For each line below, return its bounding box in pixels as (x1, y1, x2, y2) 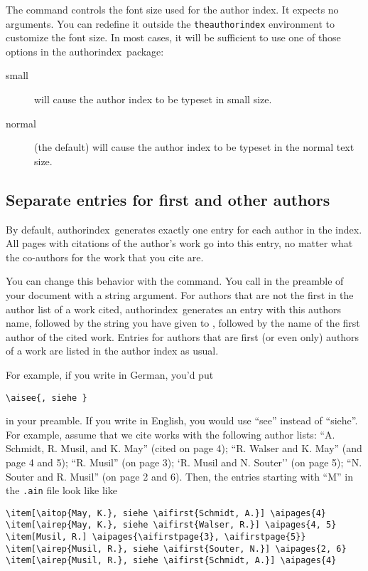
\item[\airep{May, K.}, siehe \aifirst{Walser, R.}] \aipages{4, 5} (6, 520, 337, 530)
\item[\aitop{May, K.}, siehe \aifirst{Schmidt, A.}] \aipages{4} (6, 508, 327, 518)
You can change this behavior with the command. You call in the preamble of (6, 273, 344, 288)
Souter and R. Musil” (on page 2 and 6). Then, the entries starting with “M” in (6, 468, 354, 483)
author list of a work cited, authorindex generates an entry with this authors (6, 301, 341, 316)
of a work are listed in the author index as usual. (6, 343, 219, 358)
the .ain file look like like (6, 483, 117, 498)
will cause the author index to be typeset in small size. (34, 92, 272, 107)
